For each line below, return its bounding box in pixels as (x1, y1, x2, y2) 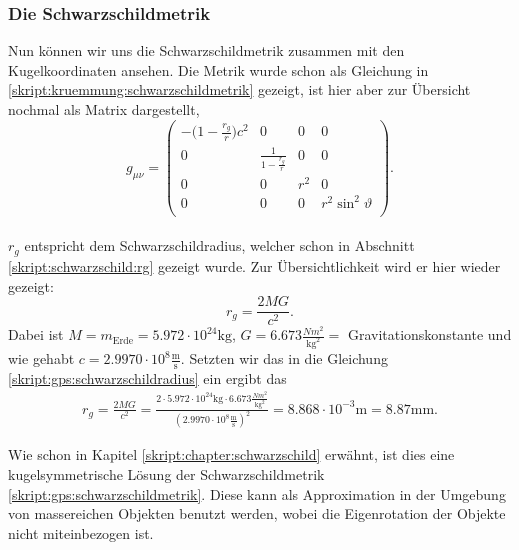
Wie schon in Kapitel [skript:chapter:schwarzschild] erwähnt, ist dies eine (8, 444, 455, 465)
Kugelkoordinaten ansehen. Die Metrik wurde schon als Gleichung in (8, 59, 429, 80)
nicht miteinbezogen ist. (8, 522, 154, 543)
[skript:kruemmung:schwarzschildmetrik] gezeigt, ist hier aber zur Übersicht (8, 79, 471, 100)
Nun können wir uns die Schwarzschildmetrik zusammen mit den (8, 40, 405, 61)
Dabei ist (8, 324, 64, 345)
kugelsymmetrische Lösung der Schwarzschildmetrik (8, 464, 325, 485)
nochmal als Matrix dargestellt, (8, 99, 200, 119)
